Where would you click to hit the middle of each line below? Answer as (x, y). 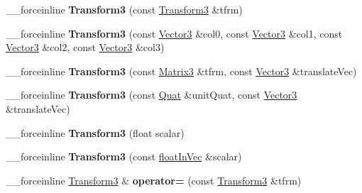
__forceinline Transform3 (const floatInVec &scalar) (124, 156)
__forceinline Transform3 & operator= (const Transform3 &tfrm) (154, 180)
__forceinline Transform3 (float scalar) (95, 132)
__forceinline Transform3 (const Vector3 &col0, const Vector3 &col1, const (174, 33)
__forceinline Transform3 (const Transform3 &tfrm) (124, 9)
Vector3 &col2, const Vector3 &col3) (85, 47)
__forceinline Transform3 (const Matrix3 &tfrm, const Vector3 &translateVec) (181, 71)
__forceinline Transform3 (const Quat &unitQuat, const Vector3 (152, 95)
